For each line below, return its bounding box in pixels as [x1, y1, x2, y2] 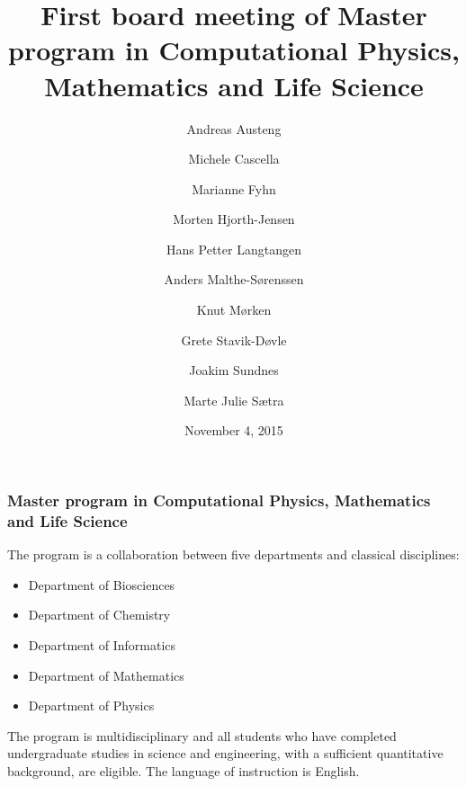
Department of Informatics [28, 636, 176, 655]
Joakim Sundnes [189, 361, 279, 380]
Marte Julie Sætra [184, 390, 284, 409]
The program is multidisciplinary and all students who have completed [7, 726, 397, 745]
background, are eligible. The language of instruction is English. [7, 762, 360, 780]
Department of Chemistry [28, 605, 171, 624]
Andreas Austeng [186, 119, 282, 138]
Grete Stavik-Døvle [181, 330, 287, 349]
